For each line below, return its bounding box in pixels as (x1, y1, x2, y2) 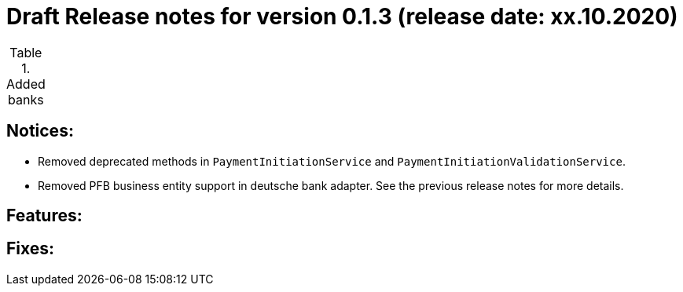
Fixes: (6, 239, 55, 259)
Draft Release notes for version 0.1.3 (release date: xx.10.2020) (6, 3, 678, 30)
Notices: (6, 121, 74, 141)
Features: (6, 206, 83, 226)
